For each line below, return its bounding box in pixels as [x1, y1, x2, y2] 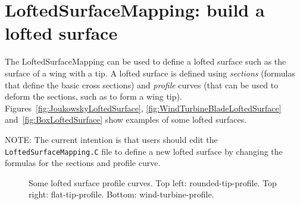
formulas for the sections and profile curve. [5, 157, 161, 169]
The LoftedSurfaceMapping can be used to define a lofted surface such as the [5, 55, 286, 68]
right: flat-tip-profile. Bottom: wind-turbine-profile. [29, 188, 214, 200]
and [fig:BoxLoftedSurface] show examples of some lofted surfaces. [5, 113, 247, 126]
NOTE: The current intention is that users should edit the [5, 133, 218, 145]
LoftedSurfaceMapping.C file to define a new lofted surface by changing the [5, 145, 283, 157]
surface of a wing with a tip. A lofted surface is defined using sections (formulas [5, 66, 295, 79]
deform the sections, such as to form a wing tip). [5, 90, 182, 103]
